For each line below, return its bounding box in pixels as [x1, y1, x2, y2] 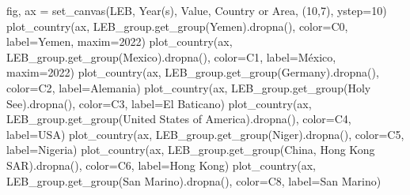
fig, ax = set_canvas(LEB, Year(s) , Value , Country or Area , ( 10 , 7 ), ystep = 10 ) [6, 2, 387, 18]
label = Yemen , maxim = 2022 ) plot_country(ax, [6, 33, 233, 50]
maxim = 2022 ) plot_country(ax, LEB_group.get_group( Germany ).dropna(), [6, 64, 379, 81]
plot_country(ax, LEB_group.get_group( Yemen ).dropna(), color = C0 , [6, 17, 348, 34]
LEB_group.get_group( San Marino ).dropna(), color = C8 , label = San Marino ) [6, 172, 382, 189]
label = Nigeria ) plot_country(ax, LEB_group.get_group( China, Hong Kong [6, 141, 375, 158]
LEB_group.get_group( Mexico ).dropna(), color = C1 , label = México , [6, 48, 336, 65]
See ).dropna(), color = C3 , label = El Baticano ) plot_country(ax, [6, 95, 312, 111]
